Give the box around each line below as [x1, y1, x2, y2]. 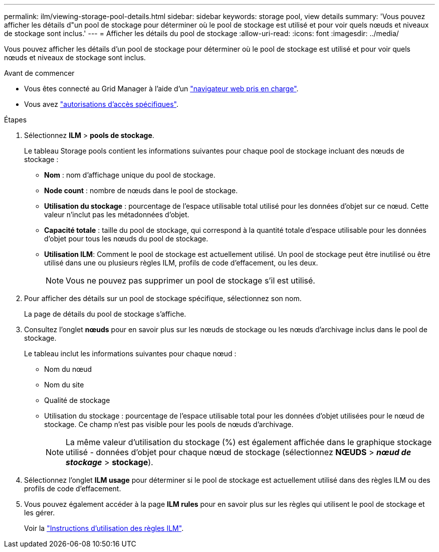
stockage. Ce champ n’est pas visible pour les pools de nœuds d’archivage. [44, 420, 294, 429]
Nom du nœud [44, 365, 92, 373]
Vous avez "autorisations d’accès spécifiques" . [24, 100, 179, 108]
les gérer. [24, 508, 55, 517]
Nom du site [44, 380, 84, 389]
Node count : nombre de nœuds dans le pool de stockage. [44, 186, 238, 195]
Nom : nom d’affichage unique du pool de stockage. [44, 171, 215, 179]
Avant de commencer [4, 69, 75, 77]
